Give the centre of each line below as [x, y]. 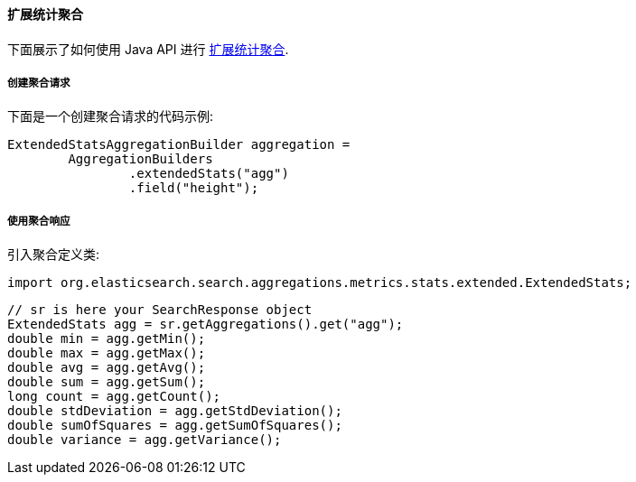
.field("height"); [194, 188]
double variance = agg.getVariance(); [145, 440]
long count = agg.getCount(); [114, 397]
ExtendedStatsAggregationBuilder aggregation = [179, 145]
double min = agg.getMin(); [107, 339]
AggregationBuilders [140, 159]
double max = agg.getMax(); [107, 353]
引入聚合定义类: [54, 255]
